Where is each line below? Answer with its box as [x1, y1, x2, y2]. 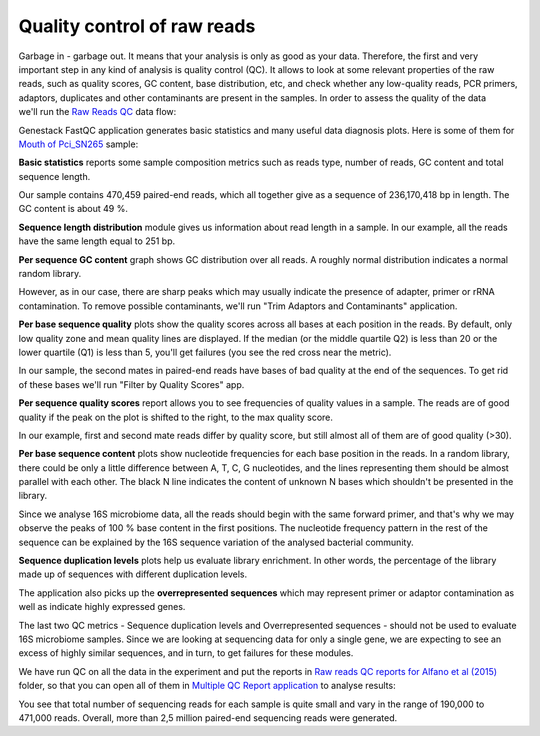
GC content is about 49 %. [18, 203, 129, 215]
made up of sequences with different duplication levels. [18, 568, 248, 580]
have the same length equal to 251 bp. [18, 235, 176, 247]
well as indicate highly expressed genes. [18, 601, 186, 613]
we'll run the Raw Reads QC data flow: [18, 106, 177, 118]
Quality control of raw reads [18, 15, 256, 37]
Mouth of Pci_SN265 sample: [18, 138, 139, 150]
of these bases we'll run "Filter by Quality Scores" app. [18, 378, 245, 390]
